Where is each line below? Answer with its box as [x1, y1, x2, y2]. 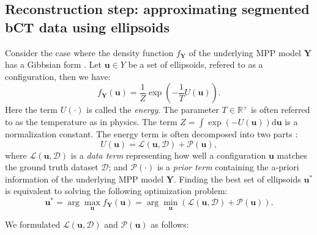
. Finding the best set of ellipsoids [173, 172, 301, 185]
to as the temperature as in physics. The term [5, 115, 177, 128]
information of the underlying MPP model [5, 172, 164, 185]
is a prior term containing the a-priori [157, 161, 299, 173]
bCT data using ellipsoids [5, 17, 170, 36]
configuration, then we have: [5, 70, 111, 82]
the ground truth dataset [5, 161, 99, 173]
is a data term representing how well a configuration [70, 148, 266, 161]
